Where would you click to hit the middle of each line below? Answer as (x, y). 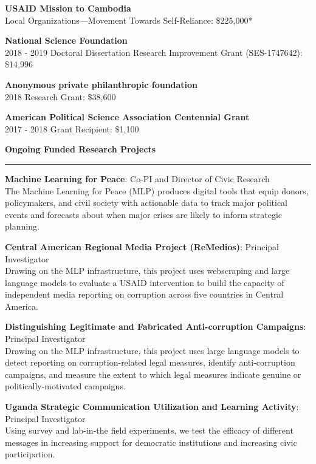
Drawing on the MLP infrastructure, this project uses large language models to (152, 350)
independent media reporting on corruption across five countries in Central (144, 294)
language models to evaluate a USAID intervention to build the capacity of (145, 282)
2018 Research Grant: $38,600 (60, 96)
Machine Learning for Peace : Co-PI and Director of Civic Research (137, 178)
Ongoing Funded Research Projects (81, 149)
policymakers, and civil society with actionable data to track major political (146, 203)
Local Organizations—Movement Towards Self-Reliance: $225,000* (129, 20)
